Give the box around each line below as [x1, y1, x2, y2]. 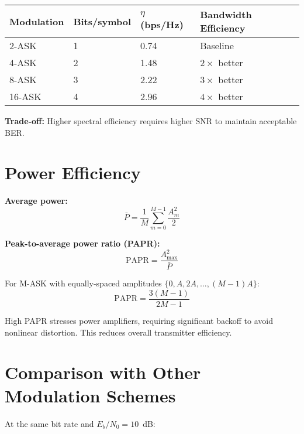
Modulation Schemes [5, 383, 176, 407]
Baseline [200, 39, 234, 52]
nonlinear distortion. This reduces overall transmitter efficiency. [5, 326, 232, 338]
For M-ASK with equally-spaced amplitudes [5, 277, 162, 289]
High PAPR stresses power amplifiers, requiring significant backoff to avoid [5, 315, 273, 327]
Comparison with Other [5, 360, 201, 384]
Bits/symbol [73, 14, 132, 28]
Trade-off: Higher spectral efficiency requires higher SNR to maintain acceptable [5, 115, 297, 127]
